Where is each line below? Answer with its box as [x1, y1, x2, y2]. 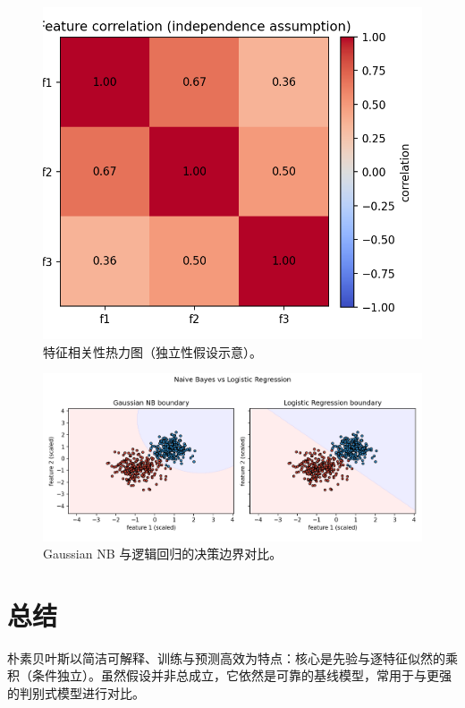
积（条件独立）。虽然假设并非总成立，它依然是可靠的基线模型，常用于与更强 [7, 666, 452, 685]
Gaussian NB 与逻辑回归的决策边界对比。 [43, 544, 283, 563]
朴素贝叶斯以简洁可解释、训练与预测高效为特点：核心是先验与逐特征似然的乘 [7, 648, 458, 667]
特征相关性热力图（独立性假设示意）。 [43, 342, 262, 361]
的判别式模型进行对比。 [7, 684, 145, 703]
